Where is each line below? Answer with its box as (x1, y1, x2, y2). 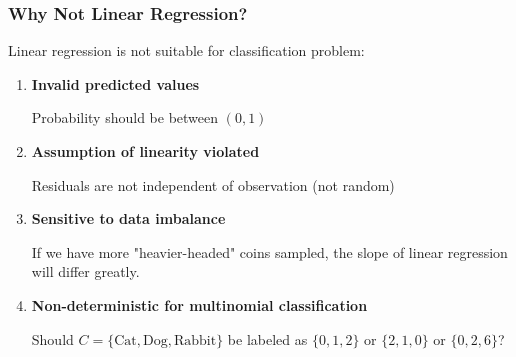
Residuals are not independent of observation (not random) (31, 174, 395, 195)
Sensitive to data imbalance (31, 208, 226, 229)
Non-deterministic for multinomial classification (31, 294, 368, 315)
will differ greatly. (31, 261, 140, 282)
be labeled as (227, 328, 308, 349)
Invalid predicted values (31, 73, 200, 94)
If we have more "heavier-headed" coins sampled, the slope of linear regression (31, 241, 508, 262)
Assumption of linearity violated (31, 141, 260, 161)
